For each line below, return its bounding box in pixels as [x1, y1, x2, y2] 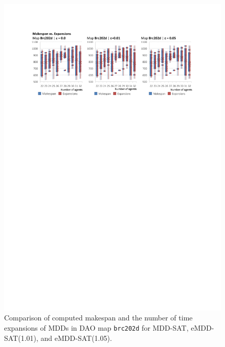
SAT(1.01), [4, 332, 38, 343]
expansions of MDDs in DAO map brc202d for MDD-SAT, [4, 322, 189, 333]
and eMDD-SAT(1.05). [40, 332, 112, 343]
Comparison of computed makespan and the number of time [4, 312, 193, 323]
